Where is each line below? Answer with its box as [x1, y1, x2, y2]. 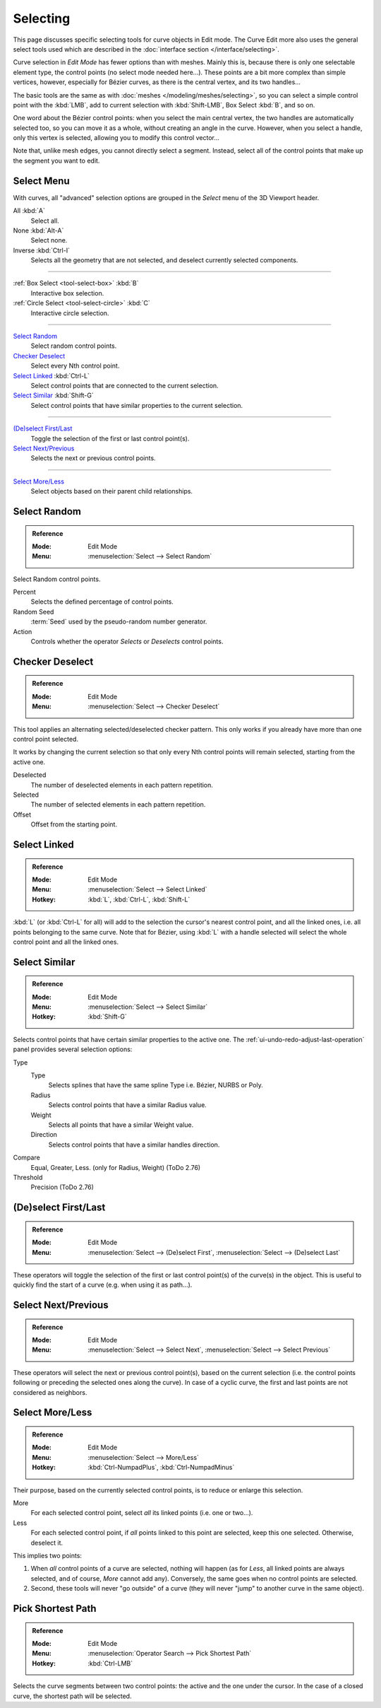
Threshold [13, 1173, 43, 1181]
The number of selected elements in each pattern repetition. [30, 800, 206, 809]
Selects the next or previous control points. [30, 454, 156, 462]
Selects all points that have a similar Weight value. [48, 1121, 194, 1129]
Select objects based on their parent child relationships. [30, 487, 193, 496]
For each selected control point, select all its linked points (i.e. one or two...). [30, 1509, 253, 1517]
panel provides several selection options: [13, 1045, 133, 1053]
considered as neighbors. [13, 1388, 87, 1396]
